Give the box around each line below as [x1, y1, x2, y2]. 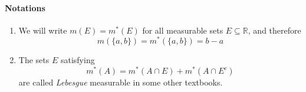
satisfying [60, 54, 95, 66]
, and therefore [248, 24, 301, 36]
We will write [18, 24, 67, 36]
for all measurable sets [142, 24, 223, 36]
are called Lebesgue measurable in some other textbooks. [18, 76, 223, 88]
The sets [18, 54, 50, 66]
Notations [5, 1, 45, 14]
